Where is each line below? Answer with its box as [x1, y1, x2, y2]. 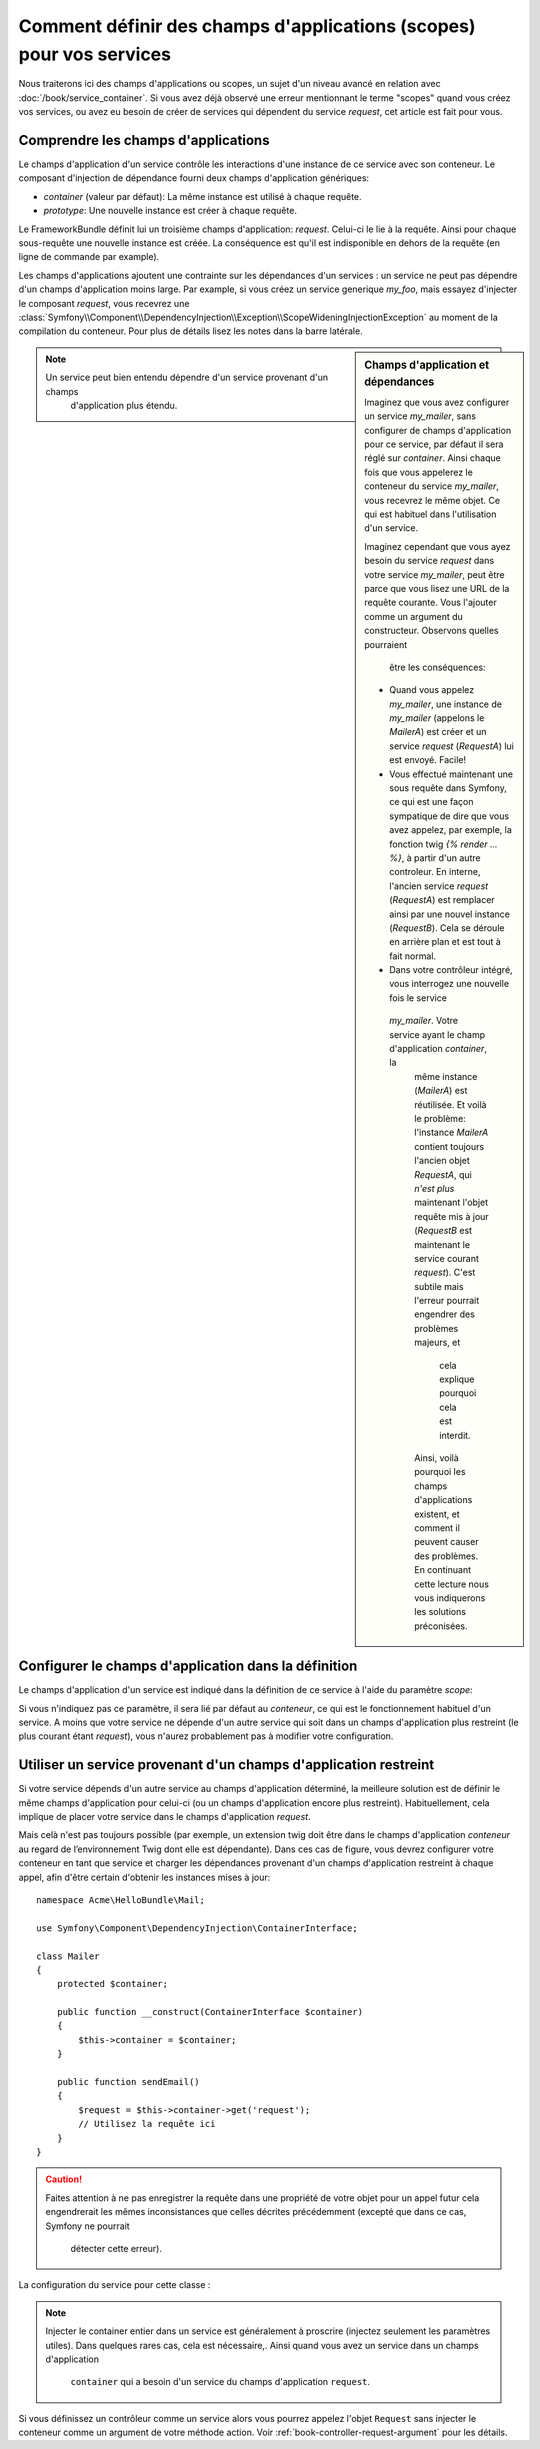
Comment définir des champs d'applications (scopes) [18, 15, 476, 37]
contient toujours [414, 1140, 485, 1152]
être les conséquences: [389, 661, 486, 673]
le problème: [414, 1113, 467, 1124]
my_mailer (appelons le [389, 712, 485, 724]
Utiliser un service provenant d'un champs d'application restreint [18, 1756, 435, 1774]
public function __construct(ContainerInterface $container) [56, 2006, 364, 2018]
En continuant [414, 1564, 472, 1576]
